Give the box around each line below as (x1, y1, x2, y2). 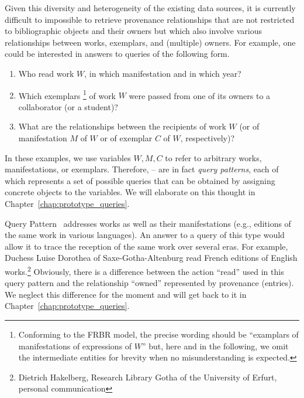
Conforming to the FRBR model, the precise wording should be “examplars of (18, 328, 299, 340)
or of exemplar (100, 132, 153, 144)
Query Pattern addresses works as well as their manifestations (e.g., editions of (5, 217, 291, 229)
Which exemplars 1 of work (18, 87, 116, 101)
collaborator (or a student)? (18, 100, 118, 113)
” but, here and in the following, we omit (142, 339, 289, 352)
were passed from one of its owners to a (129, 89, 271, 101)
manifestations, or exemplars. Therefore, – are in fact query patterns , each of (5, 163, 279, 175)
